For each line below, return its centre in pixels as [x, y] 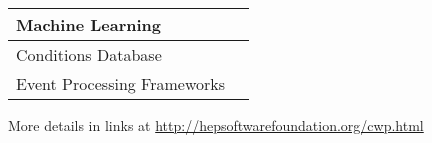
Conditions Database [89, 54]
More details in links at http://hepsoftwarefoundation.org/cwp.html [216, 125]
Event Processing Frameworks [121, 83]
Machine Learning [88, 24]
